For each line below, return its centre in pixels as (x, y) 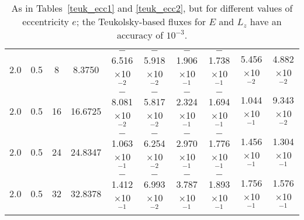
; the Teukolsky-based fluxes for (141, 21)
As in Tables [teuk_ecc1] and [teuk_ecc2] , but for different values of (152, 8)
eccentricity (46, 21)
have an (266, 21)
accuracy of (140, 35)
